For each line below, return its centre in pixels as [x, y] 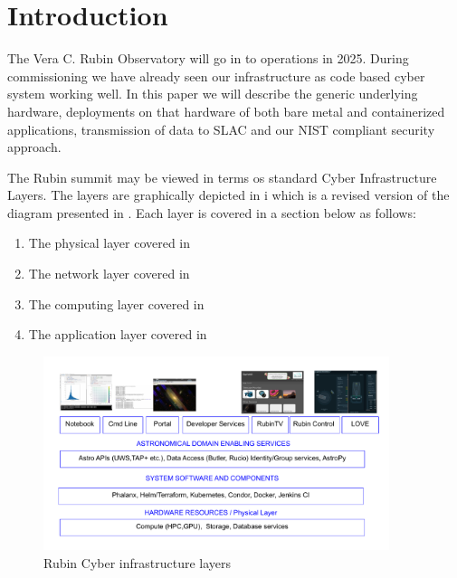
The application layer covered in [118, 334]
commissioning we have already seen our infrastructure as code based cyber [216, 76]
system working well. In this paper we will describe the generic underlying [213, 94]
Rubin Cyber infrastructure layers [138, 563]
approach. [34, 147]
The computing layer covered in [116, 303]
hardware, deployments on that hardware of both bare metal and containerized [226, 111]
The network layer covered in [109, 274]
